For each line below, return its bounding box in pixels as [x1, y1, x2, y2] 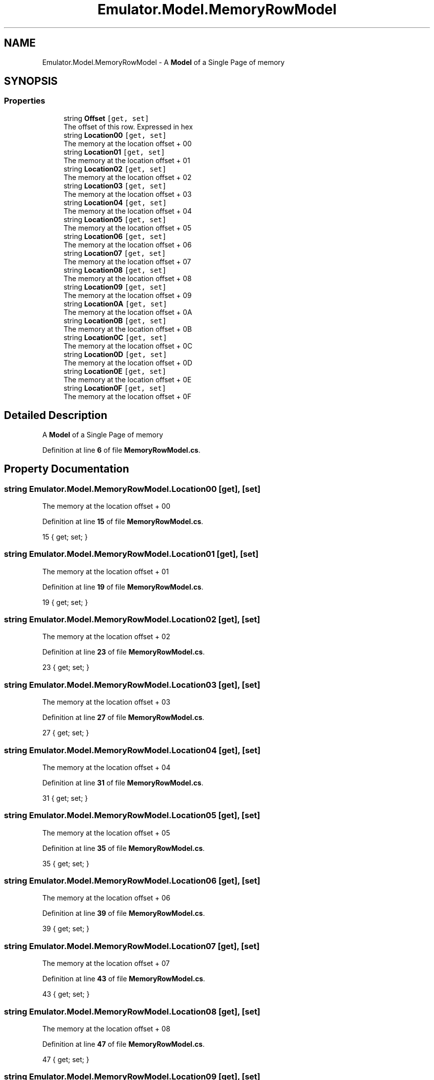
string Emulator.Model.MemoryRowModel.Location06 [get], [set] [4, 876, 261, 886]
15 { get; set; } [42, 532, 88, 541]
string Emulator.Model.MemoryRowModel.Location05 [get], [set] [4, 810, 260, 821]
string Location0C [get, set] [63, 333, 167, 342]
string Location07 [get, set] [63, 248, 166, 257]
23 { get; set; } [42, 663, 90, 672]
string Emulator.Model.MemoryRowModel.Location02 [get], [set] [4, 614, 260, 624]
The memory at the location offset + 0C [63, 341, 193, 350]
